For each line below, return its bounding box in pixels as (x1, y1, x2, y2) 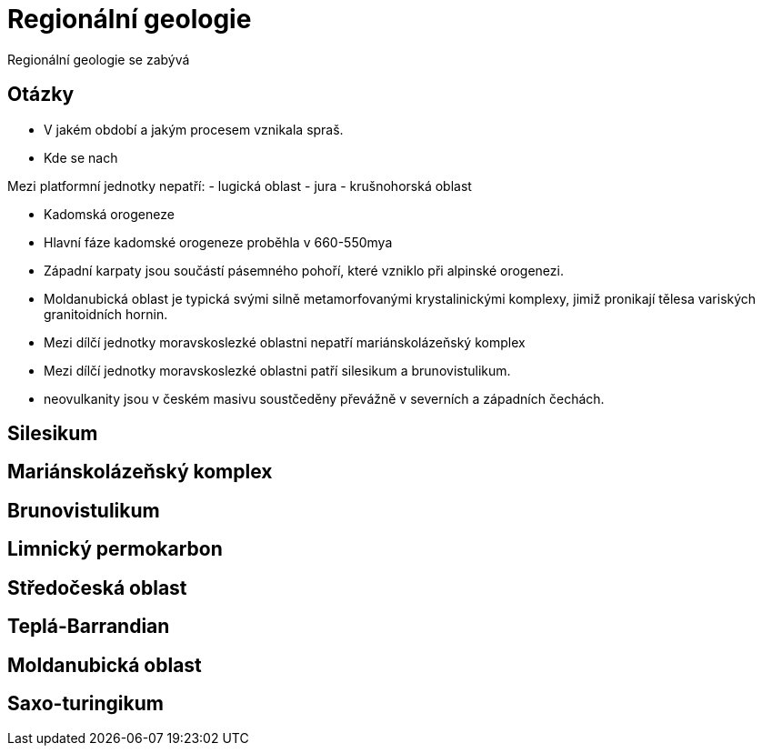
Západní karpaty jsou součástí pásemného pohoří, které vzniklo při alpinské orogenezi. (44, 262, 564, 278)
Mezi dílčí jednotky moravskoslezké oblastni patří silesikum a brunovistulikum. (44, 362, 511, 378)
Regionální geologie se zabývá (7, 51, 190, 67)
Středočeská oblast (7, 576, 187, 599)
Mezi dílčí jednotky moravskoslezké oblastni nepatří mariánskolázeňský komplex (44, 334, 526, 350)
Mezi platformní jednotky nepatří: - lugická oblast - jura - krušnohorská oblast (7, 177, 472, 194)
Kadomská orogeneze (44, 206, 175, 222)
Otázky (7, 83, 75, 106)
